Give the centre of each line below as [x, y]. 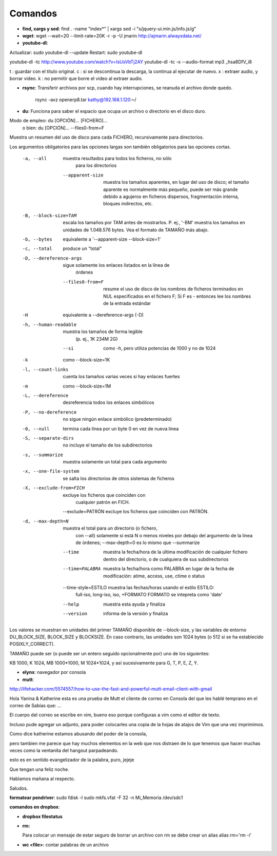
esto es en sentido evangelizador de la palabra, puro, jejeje [72, 760]
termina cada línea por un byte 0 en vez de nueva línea [121, 429]
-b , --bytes [37, 239]
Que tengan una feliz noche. [39, 769]
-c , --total [37, 249]
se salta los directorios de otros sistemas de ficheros [118, 478]
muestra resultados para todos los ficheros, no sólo [117, 159]
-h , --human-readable [50, 324]
